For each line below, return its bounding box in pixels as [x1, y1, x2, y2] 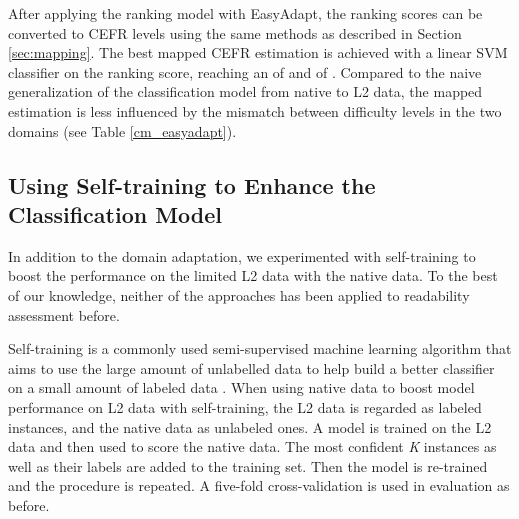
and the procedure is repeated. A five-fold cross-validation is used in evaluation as [8, 475, 510, 496]
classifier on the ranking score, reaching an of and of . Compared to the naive [8, 61, 482, 82]
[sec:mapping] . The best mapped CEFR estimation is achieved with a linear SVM [8, 42, 508, 63]
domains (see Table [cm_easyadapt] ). [8, 120, 237, 141]
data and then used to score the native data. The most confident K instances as [8, 436, 497, 457]
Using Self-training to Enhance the [8, 169, 376, 200]
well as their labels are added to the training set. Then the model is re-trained [8, 455, 488, 476]
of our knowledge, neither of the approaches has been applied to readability [8, 284, 470, 305]
